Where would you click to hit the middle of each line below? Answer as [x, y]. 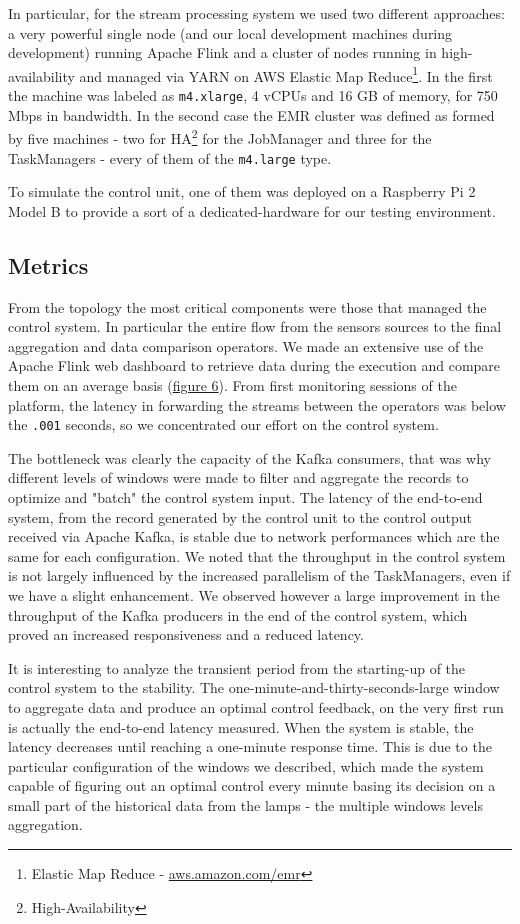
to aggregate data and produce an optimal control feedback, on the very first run [256, 706]
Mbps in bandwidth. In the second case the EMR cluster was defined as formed [251, 114]
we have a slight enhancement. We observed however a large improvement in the [254, 594]
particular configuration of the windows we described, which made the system [246, 765]
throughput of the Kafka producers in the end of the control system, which [238, 614]
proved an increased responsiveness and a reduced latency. [186, 634]
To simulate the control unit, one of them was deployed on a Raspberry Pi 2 [242, 191]
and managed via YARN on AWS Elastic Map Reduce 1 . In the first [286, 74]
